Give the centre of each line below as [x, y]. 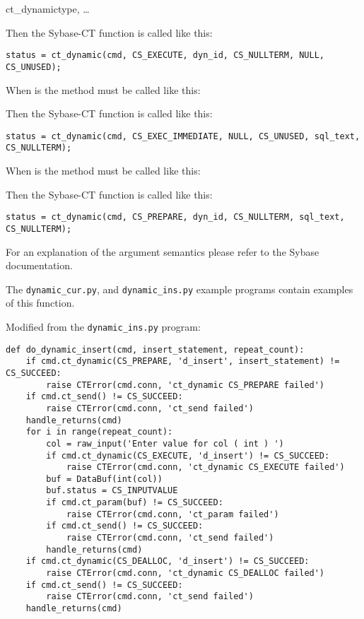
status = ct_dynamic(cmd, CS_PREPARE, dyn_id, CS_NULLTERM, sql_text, [175, 217]
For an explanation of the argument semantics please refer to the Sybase [163, 251]
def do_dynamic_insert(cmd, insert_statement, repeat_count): [155, 349]
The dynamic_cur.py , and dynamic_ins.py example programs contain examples [180, 289]
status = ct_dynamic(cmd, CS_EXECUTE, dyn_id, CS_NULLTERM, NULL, [165, 55]
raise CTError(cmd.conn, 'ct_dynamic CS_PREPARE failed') [186, 385]
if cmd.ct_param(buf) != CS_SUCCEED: [135, 503]
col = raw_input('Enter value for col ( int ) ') [165, 443]
